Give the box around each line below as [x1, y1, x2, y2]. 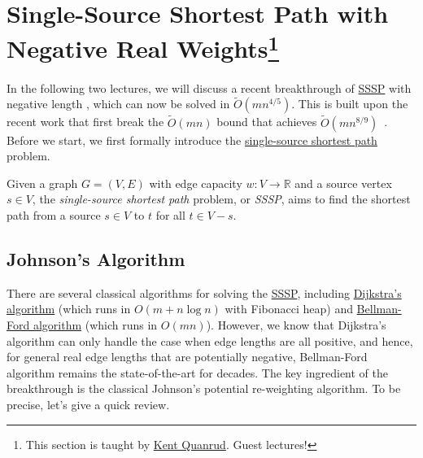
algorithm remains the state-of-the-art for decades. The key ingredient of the [7, 364, 389, 381]
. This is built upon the [291, 95, 408, 112]
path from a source [7, 207, 101, 224]
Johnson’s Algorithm [7, 246, 185, 272]
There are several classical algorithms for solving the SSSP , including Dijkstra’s [7, 284, 402, 301]
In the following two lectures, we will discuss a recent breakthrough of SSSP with [7, 79, 412, 96]
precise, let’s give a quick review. [7, 396, 170, 412]
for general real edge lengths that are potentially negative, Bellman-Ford [7, 348, 368, 365]
